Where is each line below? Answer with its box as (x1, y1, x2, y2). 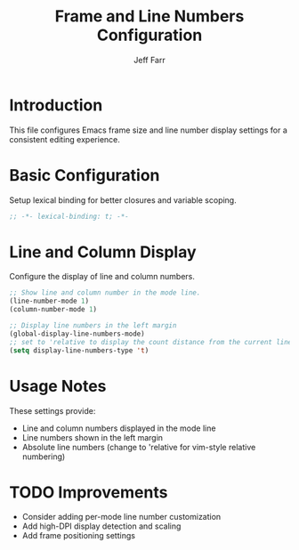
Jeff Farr (133, 54, 166, 65)
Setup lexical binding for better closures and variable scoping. (9, 194, 238, 206)
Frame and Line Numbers (54, 6, 245, 27)
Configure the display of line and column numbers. (9, 271, 196, 282)
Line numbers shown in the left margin (21, 432, 163, 442)
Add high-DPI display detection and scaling (21, 521, 182, 531)
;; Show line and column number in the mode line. (9, 288, 201, 297)
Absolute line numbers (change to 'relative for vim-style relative (21, 441, 256, 452)
